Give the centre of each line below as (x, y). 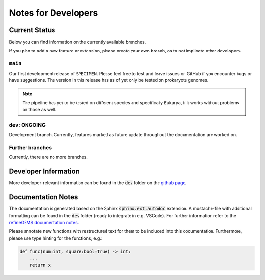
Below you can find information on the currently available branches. (78, 42)
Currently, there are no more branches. (49, 157)
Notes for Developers (53, 13)
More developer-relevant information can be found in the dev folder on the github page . (98, 183)
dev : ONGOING (27, 125)
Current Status (32, 30)
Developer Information (44, 171)
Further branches (30, 148)
